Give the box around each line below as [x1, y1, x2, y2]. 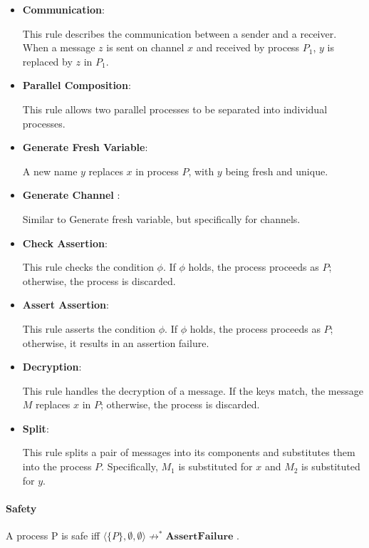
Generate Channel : [22, 187, 120, 202]
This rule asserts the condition [22, 321, 156, 336]
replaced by [22, 53, 73, 68]
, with [188, 163, 214, 178]
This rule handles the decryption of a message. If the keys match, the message [22, 383, 363, 398]
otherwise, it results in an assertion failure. [22, 335, 209, 350]
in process [135, 163, 179, 178]
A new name [22, 163, 78, 178]
